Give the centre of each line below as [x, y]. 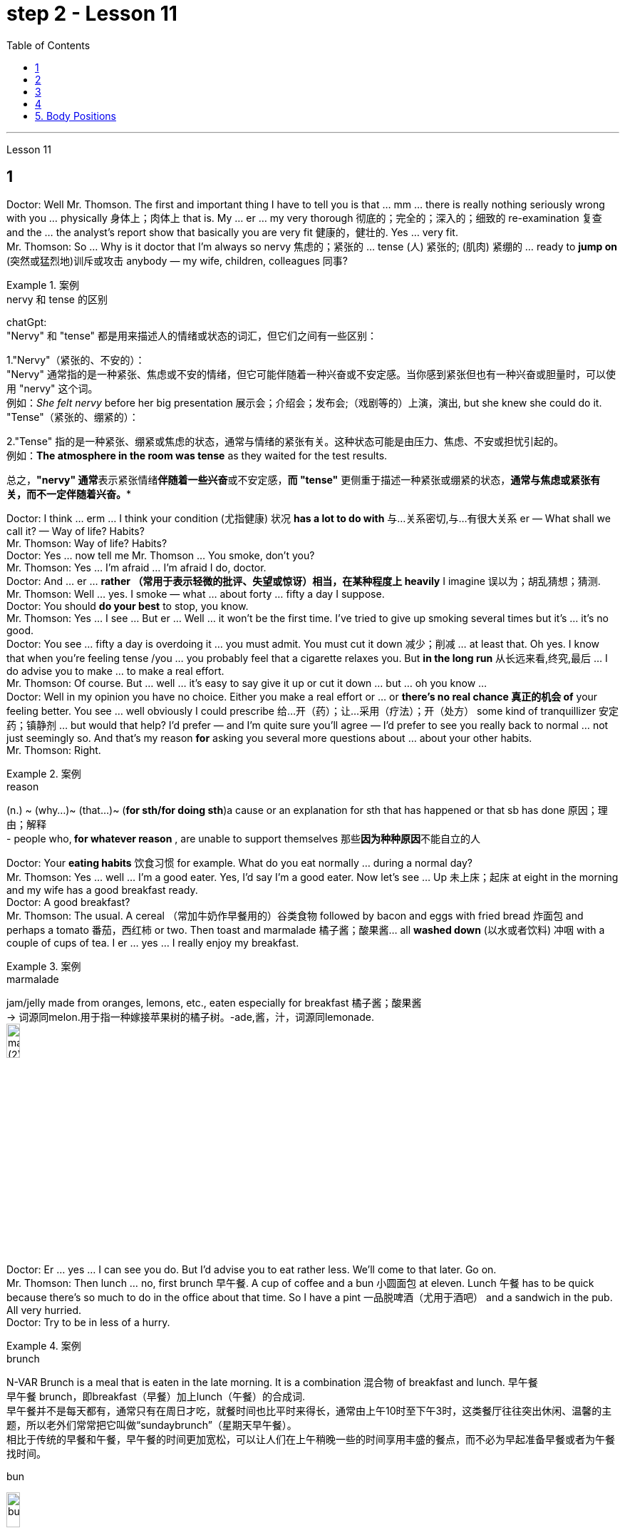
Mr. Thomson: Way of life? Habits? [87, 543]
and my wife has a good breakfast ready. [102, 890]
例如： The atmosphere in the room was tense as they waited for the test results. [197, 455]
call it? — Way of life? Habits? [76, 531]
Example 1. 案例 [43, 285]
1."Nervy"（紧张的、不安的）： [76, 360]
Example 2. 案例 [44, 773]
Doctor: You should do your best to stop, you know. [128, 606]
